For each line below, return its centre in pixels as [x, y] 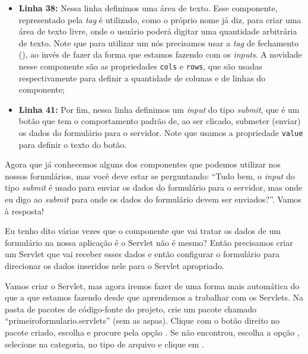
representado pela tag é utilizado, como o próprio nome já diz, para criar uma [160, 19]
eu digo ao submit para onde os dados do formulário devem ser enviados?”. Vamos [153, 199]
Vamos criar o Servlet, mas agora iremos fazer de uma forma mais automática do [152, 285]
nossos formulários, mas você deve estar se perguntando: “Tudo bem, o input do [150, 176]
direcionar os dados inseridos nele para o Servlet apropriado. [115, 265]
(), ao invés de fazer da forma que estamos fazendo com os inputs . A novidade [160, 54]
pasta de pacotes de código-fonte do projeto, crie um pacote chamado [131, 309]
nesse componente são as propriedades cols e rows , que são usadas [140, 66]
